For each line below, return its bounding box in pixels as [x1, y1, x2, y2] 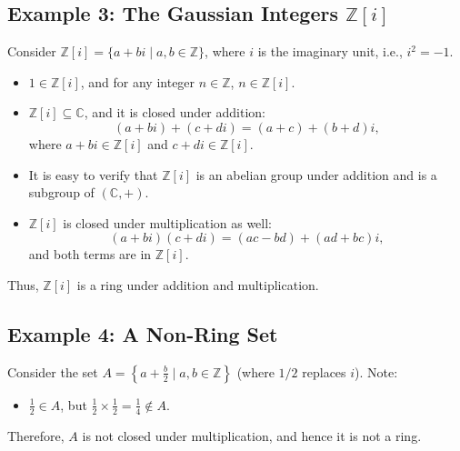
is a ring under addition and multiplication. [76, 275, 319, 294]
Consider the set [7, 362, 98, 381]
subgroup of [28, 183, 95, 202]
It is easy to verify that [28, 165, 158, 184]
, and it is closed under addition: [84, 103, 265, 122]
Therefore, [7, 426, 65, 445]
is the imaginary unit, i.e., [257, 42, 403, 61]
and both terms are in [28, 245, 152, 264]
